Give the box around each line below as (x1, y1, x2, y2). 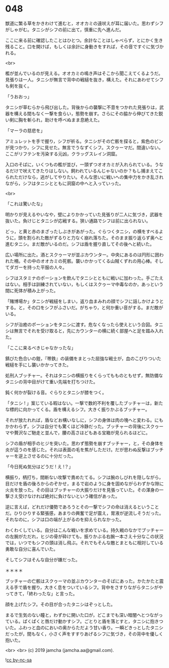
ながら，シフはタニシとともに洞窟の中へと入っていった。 (5, 180, 124, 186)
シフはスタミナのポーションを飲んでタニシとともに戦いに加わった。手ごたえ (5, 275, 164, 281)
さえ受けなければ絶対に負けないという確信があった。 (9, 493, 120, 499)
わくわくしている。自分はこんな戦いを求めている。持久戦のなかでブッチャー (5, 527, 164, 533)
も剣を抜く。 (5, 82, 32, 89)
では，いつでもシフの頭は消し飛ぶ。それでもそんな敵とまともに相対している (5, 539, 163, 546)
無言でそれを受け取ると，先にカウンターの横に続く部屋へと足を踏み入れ (14, 327, 163, 333)
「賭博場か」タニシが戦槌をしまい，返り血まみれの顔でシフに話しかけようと (5, 298, 164, 304)
